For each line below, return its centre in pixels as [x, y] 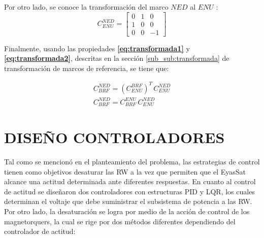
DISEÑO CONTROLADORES [114, 137]
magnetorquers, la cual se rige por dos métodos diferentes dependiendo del [120, 221]
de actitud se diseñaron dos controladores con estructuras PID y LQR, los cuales [129, 191]
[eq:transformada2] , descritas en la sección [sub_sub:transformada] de [117, 58]
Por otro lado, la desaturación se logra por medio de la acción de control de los [127, 211]
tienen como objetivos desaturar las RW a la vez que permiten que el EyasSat [125, 171]
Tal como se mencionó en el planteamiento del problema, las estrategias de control [132, 162]
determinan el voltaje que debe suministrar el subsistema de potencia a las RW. [128, 201]
